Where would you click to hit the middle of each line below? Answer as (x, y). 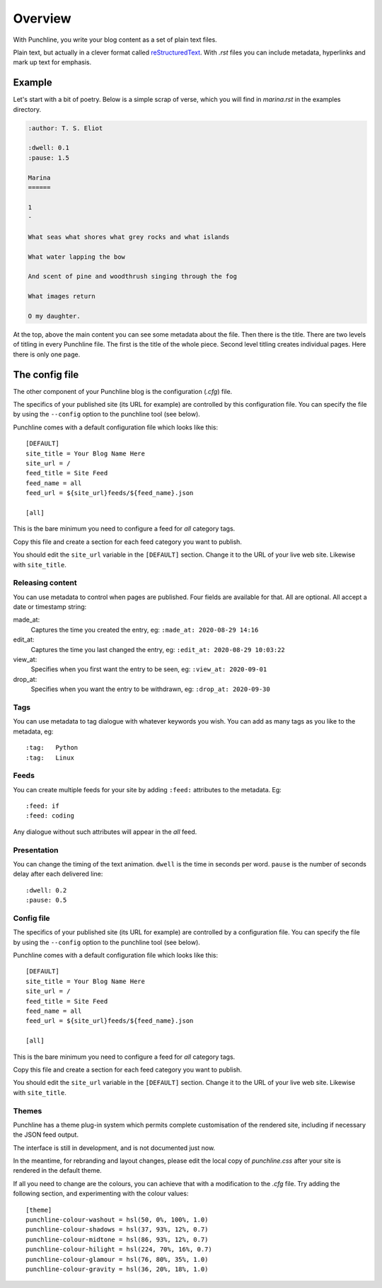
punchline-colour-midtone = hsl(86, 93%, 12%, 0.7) (117, 1239)
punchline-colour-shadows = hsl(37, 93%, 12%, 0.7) (117, 1230)
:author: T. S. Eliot (65, 128)
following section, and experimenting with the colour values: (101, 1194)
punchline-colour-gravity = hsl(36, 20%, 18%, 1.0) (117, 1269)
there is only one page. (47, 354)
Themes (28, 1110)
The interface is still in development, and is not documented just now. (114, 1148)
